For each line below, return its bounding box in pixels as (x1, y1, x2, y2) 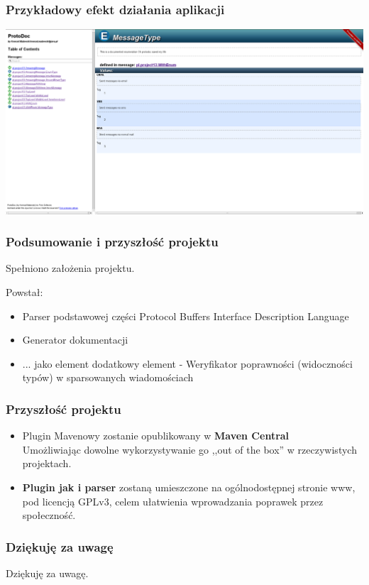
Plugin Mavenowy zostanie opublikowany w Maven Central (22, 428, 290, 443)
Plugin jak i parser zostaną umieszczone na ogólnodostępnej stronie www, (22, 479, 356, 494)
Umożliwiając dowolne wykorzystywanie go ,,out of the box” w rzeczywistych (22, 442, 357, 456)
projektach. (22, 456, 72, 471)
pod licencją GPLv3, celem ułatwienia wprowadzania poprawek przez (22, 493, 324, 508)
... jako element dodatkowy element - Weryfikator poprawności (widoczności (22, 356, 353, 371)
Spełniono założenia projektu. (6, 261, 135, 275)
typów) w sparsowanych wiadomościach (22, 370, 194, 385)
